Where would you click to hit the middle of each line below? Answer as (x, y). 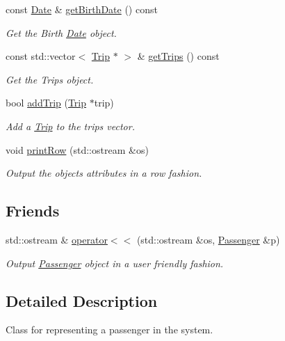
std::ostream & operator (57, 239)
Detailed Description (82, 300)
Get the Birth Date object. (61, 32)
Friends (33, 211)
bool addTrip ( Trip (46, 103)
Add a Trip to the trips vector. (70, 126)
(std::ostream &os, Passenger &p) (208, 239)
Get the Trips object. (50, 79)
